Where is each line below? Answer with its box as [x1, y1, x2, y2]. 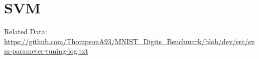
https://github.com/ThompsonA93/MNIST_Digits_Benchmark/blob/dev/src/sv [4, 36, 255, 46]
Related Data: [4, 26, 47, 37]
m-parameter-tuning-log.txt [4, 46, 88, 56]
